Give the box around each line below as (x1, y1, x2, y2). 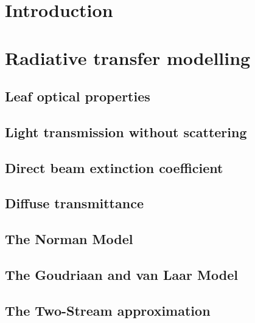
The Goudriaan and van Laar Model (5, 265, 238, 284)
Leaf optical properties (5, 87, 150, 106)
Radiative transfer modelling (5, 45, 251, 70)
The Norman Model (5, 229, 133, 248)
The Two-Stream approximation (5, 301, 211, 319)
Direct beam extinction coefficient (5, 158, 223, 177)
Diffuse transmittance (5, 194, 144, 212)
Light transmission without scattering (5, 122, 247, 141)
